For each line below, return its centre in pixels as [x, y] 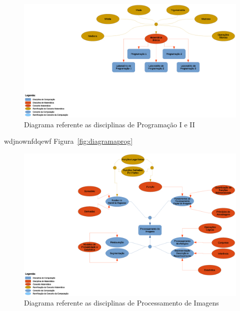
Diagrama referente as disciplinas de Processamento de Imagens [121, 303]
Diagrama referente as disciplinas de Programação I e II [109, 124]
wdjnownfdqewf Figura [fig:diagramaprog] [68, 141]
